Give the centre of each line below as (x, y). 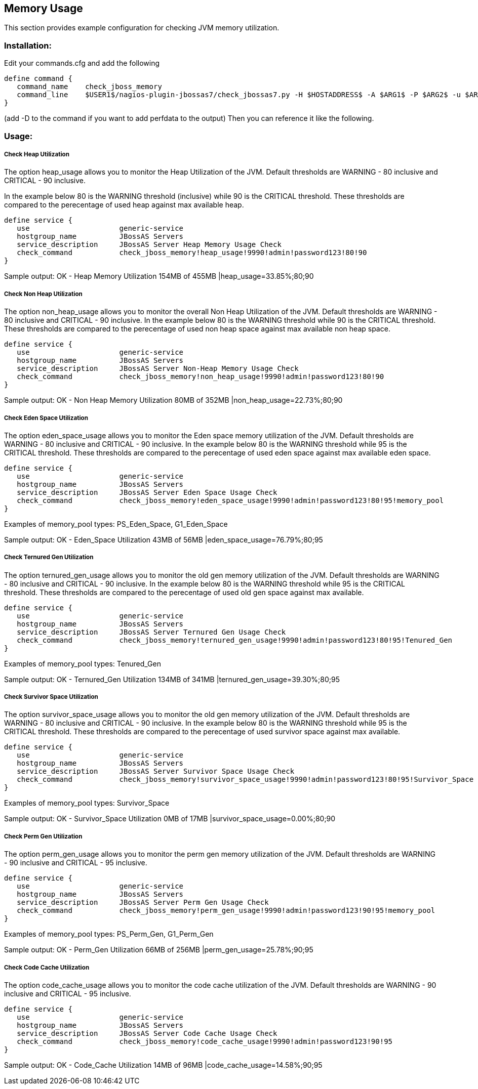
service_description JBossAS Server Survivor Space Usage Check (156, 771)
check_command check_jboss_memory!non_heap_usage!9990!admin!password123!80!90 (201, 377)
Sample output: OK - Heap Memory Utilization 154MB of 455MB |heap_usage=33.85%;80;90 (159, 276)
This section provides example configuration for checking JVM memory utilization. (142, 28)
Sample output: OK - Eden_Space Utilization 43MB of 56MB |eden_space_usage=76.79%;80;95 (164, 539)
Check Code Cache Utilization (47, 967)
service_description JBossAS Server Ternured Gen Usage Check (151, 632)
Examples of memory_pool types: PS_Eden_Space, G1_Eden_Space (116, 524)
